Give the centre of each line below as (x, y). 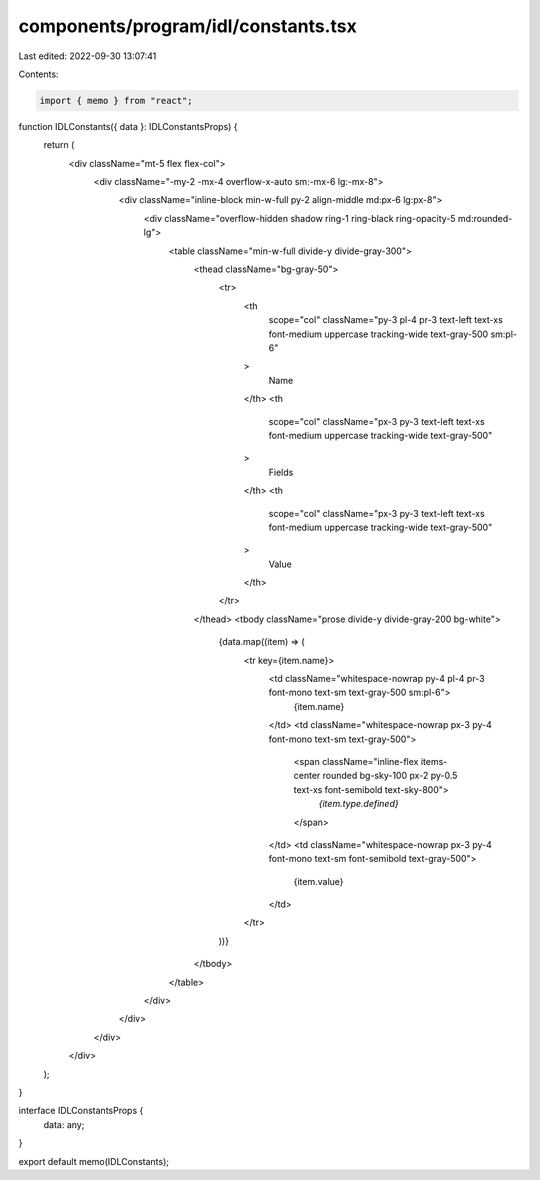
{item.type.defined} (358, 804)
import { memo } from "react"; (116, 100)
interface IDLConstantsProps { (81, 1111)
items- (434, 761)
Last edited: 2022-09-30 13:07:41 (87, 56)
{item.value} (318, 881)
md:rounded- (485, 218)
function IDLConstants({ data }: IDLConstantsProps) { (128, 126)
